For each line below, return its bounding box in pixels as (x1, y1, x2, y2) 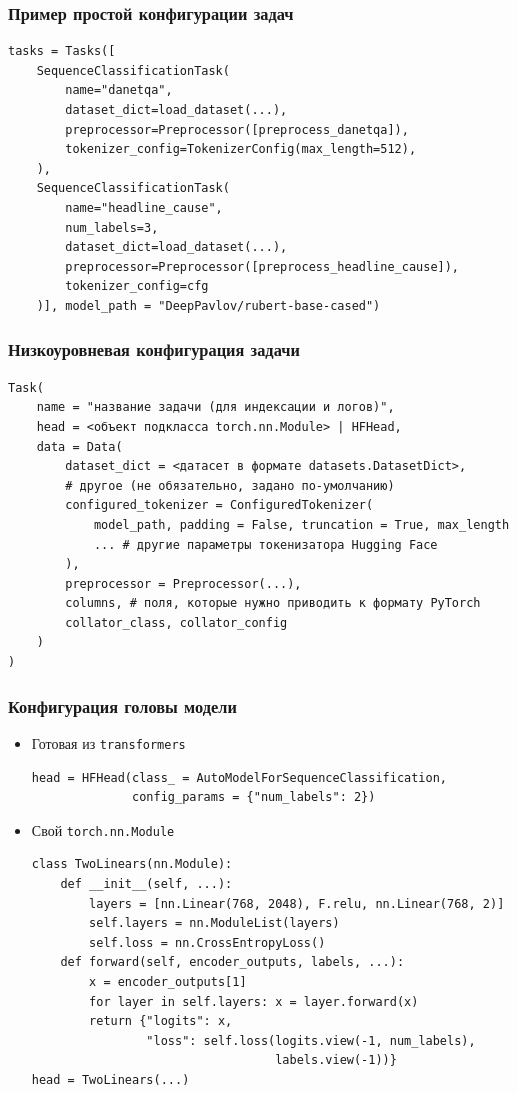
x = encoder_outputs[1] (89, 974, 247, 989)
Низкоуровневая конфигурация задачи (8, 337, 300, 362)
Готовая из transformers (31, 732, 186, 753)
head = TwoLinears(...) (31, 1072, 190, 1087)
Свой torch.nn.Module (31, 819, 175, 840)
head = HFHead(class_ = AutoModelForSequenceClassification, (31, 770, 448, 785)
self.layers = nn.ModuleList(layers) (89, 916, 340, 931)
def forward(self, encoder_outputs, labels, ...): (60, 955, 405, 970)
